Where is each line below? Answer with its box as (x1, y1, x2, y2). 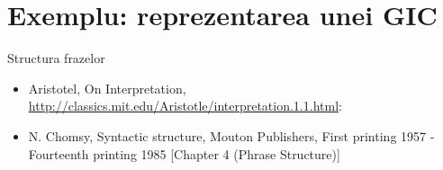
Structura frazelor (7, 49, 105, 67)
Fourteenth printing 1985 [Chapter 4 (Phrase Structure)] (28, 144, 340, 163)
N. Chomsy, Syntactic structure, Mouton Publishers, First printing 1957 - (28, 126, 435, 145)
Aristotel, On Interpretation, (28, 78, 186, 97)
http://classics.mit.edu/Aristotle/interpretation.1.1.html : (28, 96, 342, 115)
